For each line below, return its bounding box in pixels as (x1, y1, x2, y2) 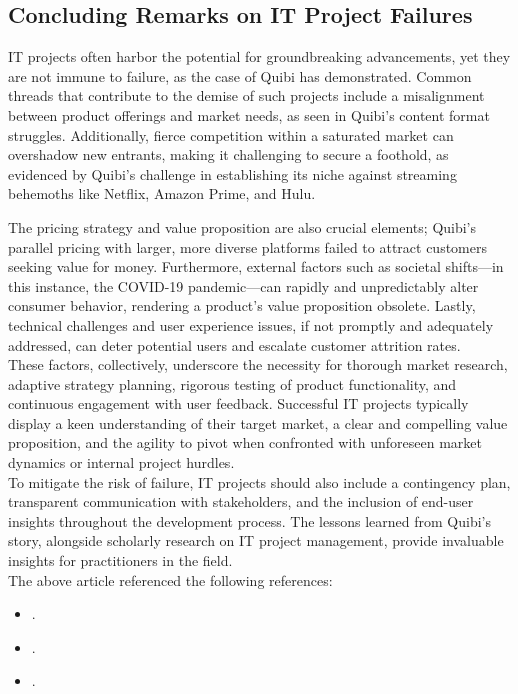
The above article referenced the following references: (8, 569, 333, 590)
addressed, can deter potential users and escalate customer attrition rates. (8, 334, 461, 355)
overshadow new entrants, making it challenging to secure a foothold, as (8, 144, 449, 165)
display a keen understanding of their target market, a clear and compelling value (8, 412, 508, 433)
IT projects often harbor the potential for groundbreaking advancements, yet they (8, 46, 511, 67)
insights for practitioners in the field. (8, 550, 233, 571)
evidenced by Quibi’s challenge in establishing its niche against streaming (8, 163, 457, 184)
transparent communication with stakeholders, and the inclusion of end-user (8, 491, 474, 512)
